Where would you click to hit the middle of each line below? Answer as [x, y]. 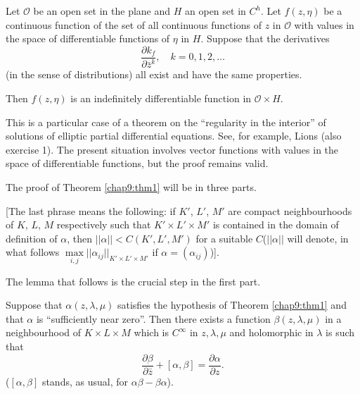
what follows [33, 252]
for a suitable [224, 238]
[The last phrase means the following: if [91, 210]
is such [340, 332]
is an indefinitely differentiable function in [161, 98]
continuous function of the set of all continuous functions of [134, 24]
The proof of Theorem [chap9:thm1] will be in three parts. [131, 186]
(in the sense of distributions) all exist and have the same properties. [154, 74]
